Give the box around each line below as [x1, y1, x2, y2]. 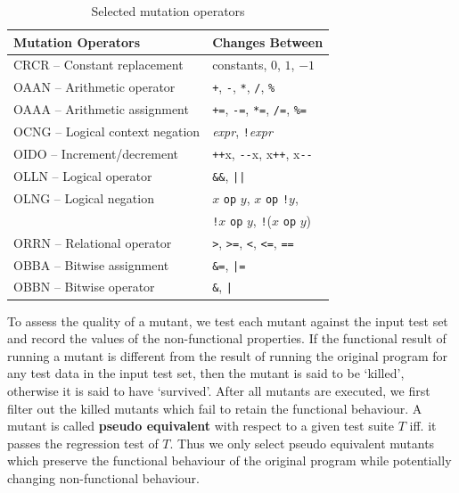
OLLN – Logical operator [13, 166, 152, 185]
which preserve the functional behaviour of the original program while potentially [7, 451, 452, 470]
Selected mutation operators [91, 2, 245, 20]
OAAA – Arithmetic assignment [13, 100, 189, 119]
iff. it [409, 416, 437, 435]
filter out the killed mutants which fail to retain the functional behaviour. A [7, 399, 422, 417]
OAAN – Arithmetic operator [13, 78, 176, 96]
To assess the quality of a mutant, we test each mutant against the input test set [7, 311, 448, 330]
